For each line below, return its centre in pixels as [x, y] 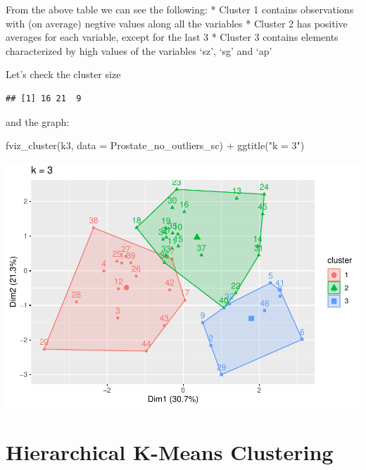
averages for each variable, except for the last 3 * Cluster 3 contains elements [172, 37]
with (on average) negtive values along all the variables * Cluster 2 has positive [177, 23]
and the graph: [38, 121]
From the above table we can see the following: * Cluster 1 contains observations [180, 9]
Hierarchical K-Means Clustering [170, 452]
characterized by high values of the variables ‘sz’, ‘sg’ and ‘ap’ [139, 50]
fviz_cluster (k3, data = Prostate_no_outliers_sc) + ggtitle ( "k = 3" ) [155, 145]
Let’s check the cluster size [63, 74]
